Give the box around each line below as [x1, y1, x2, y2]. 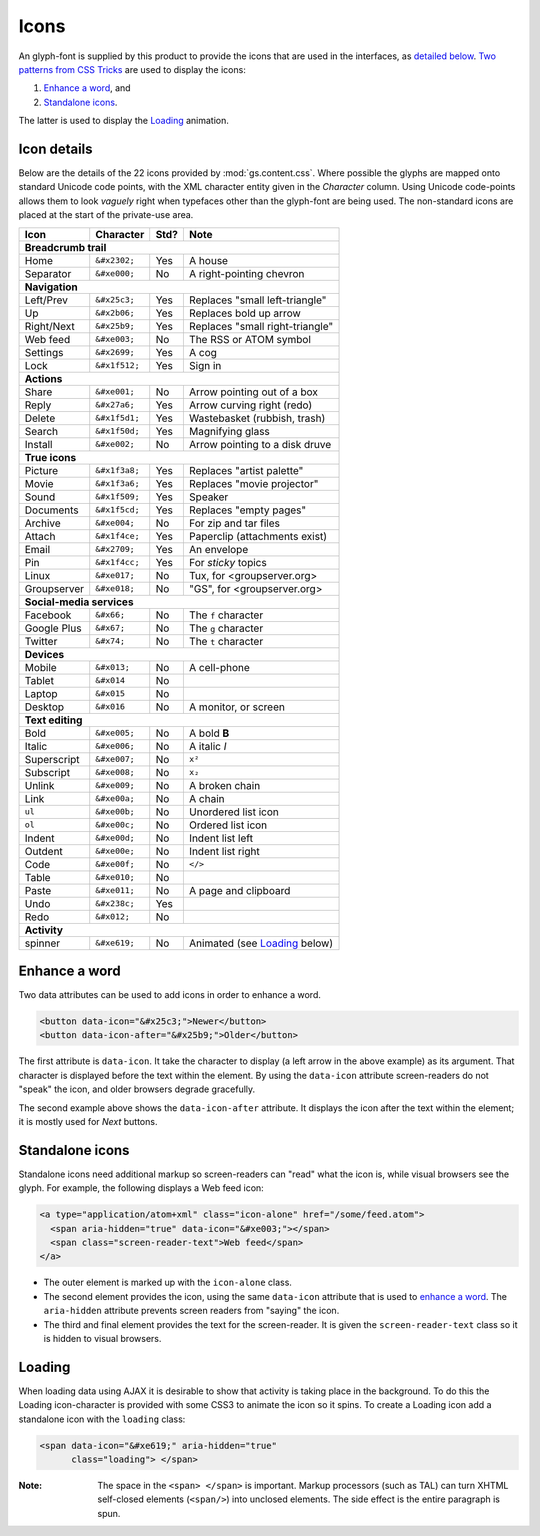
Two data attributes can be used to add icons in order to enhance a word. [18, 989, 322, 1001]
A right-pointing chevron [188, 266, 305, 280]
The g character [188, 621, 264, 635]
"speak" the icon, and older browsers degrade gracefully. [18, 1083, 256, 1095]
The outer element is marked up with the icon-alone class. [43, 1276, 292, 1289]
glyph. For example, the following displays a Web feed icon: [18, 1182, 264, 1194]
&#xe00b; [95, 806, 135, 817]
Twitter [24, 634, 58, 648]
